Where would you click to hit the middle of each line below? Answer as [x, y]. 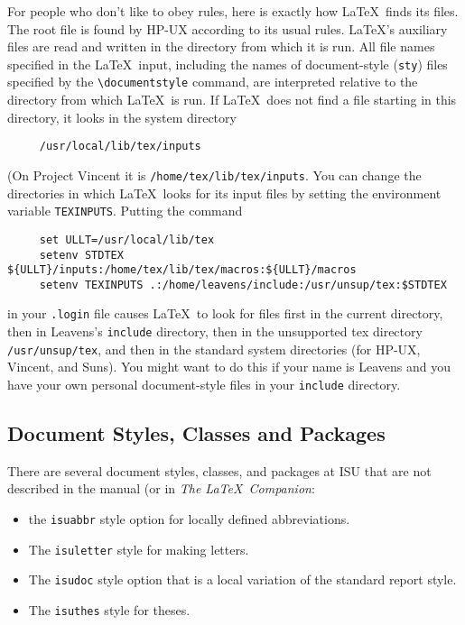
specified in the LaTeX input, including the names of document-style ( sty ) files [228, 64]
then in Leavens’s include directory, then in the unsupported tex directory [215, 331]
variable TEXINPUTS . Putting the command [125, 211]
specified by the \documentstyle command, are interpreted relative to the [213, 82]
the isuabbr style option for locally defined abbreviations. [189, 519]
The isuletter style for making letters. [139, 549]
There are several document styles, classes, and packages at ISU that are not [219, 470]
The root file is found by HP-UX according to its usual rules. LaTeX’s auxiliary [228, 28]
